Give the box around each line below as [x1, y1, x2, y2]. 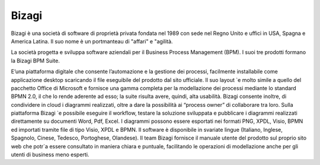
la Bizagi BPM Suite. [11, 57, 60, 64]
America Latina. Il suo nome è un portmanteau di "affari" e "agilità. [11, 37, 173, 45]
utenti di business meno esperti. [11, 151, 89, 158]
